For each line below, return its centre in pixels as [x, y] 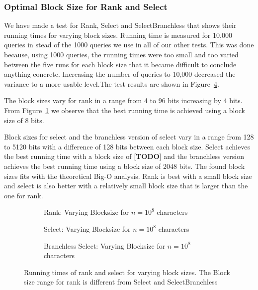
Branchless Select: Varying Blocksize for [105, 245]
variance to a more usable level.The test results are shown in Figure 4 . [112, 83]
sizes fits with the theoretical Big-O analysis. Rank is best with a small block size [128, 176]
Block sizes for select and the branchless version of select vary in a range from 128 [129, 137]
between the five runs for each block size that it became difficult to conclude [120, 64]
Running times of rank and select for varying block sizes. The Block [127, 272]
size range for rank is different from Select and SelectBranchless [121, 282]
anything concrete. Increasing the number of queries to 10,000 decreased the [120, 74]
